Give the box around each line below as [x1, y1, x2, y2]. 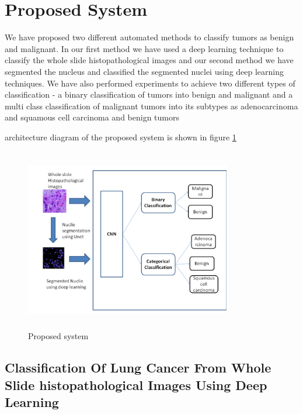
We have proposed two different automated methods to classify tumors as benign [5, 31, 294, 43]
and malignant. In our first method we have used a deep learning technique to [5, 42, 284, 54]
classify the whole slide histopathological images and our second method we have [5, 54, 294, 66]
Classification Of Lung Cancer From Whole [5, 358, 271, 377]
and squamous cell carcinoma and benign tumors [5, 111, 179, 123]
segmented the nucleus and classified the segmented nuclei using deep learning [5, 65, 284, 77]
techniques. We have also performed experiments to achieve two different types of [5, 77, 295, 89]
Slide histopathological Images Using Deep [5, 375, 267, 394]
